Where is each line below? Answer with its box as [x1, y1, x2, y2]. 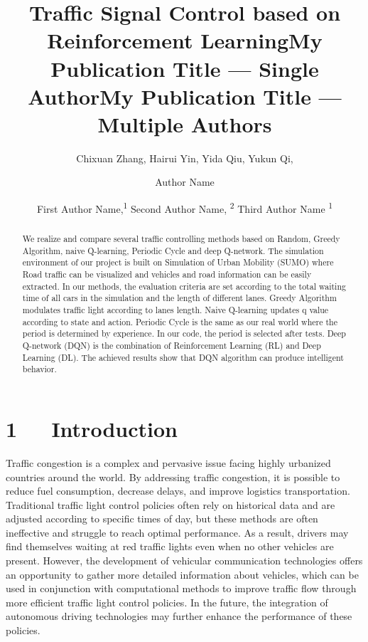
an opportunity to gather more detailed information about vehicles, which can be [6, 567, 359, 582]
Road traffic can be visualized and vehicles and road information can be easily [22, 268, 312, 280]
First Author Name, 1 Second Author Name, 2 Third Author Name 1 [36, 199, 333, 216]
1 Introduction [6, 414, 178, 443]
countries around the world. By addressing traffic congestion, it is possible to [6, 469, 340, 484]
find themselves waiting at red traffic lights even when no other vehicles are [6, 539, 334, 554]
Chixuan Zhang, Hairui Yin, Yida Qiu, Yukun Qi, [76, 150, 293, 165]
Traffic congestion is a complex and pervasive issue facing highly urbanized [6, 455, 331, 470]
